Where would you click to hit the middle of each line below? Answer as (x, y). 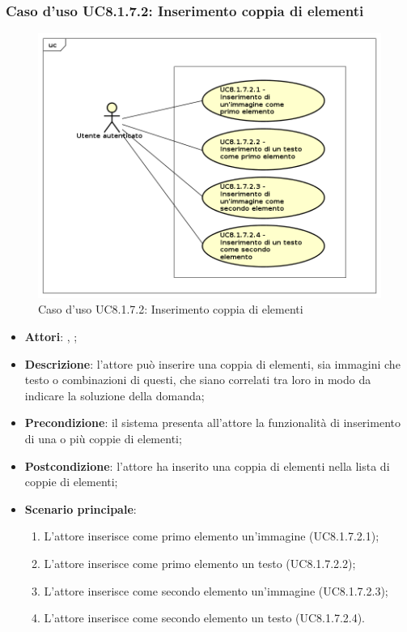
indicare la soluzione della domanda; (114, 395)
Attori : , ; (51, 337)
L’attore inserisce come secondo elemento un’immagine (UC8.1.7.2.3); (216, 590)
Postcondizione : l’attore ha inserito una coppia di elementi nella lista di (207, 465)
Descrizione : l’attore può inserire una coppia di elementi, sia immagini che (212, 363)
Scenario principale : (81, 508)
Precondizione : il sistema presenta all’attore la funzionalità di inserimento (212, 423)
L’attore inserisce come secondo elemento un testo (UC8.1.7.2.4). (205, 618)
